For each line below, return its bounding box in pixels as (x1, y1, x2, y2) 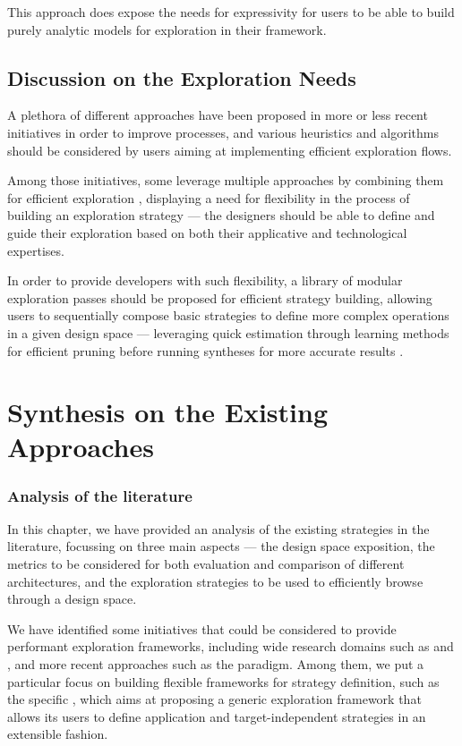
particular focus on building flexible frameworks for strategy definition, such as (7, 672, 440, 691)
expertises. (7, 241, 64, 259)
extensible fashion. (7, 725, 108, 743)
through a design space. (7, 589, 137, 608)
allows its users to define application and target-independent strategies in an (7, 707, 426, 725)
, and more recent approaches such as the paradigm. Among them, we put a (7, 655, 424, 674)
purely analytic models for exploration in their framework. (7, 20, 327, 38)
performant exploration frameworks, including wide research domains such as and (7, 637, 454, 656)
